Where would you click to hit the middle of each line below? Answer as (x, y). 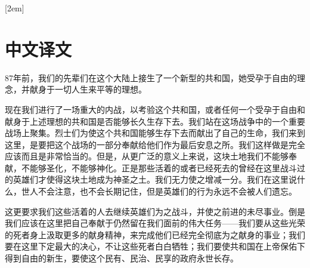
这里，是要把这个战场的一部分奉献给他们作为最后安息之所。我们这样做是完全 (155, 144)
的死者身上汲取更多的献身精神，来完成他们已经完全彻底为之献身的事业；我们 (155, 234)
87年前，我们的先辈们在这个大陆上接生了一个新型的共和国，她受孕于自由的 (151, 77)
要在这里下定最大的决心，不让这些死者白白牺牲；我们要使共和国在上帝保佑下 (155, 246)
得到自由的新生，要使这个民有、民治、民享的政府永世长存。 (122, 258)
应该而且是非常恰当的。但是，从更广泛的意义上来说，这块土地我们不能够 (147, 156)
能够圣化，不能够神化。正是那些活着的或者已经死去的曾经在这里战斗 (163, 167)
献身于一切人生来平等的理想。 (88, 89)
